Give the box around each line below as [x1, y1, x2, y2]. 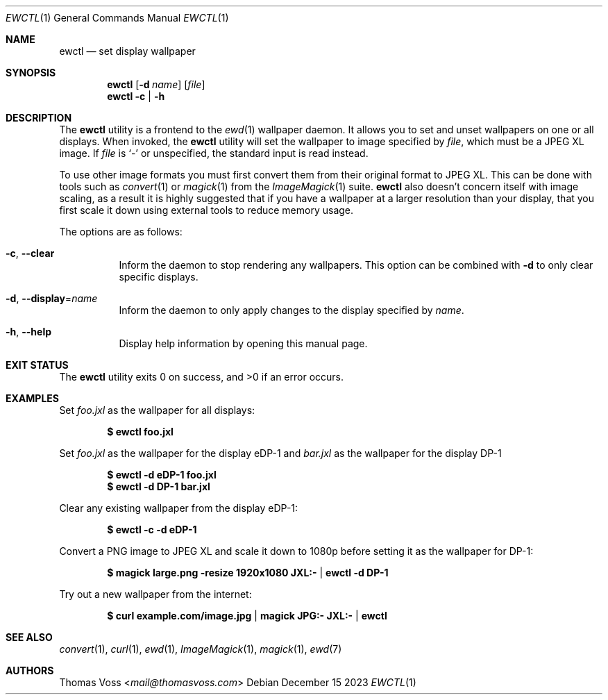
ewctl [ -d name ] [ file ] [107, 78, 205, 90]
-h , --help [6, 326, 52, 337]
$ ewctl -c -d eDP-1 [107, 524, 197, 535]
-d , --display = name [6, 292, 98, 304]
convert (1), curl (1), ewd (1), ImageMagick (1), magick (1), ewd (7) [59, 643, 342, 655]
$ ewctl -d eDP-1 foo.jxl [107, 469, 217, 481]
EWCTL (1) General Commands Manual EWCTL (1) [6, 12, 229, 24]
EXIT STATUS [6, 359, 69, 371]
